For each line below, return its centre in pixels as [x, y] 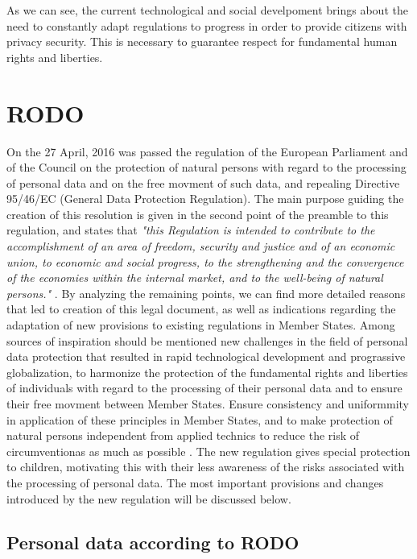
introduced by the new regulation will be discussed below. [149, 498]
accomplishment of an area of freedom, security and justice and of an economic [201, 246]
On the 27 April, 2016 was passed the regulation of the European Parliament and [207, 151]
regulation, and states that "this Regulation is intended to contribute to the [191, 230]
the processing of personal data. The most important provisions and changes [195, 482]
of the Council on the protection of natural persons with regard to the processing [206, 167]
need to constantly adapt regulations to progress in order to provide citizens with [207, 25]
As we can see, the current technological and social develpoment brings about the [207, 10]
